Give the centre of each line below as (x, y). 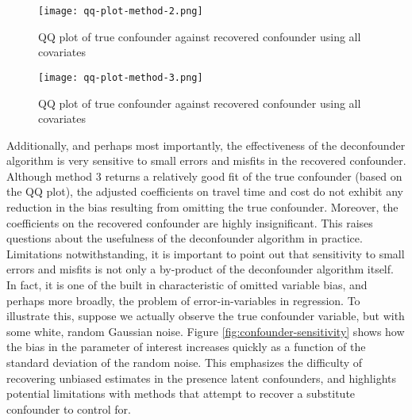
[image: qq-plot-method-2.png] (121, 11)
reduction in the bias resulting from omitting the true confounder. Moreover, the (202, 207)
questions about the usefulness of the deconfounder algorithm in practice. (185, 238)
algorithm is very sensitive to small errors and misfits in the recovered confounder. (206, 160)
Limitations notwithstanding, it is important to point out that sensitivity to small (206, 253)
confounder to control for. (69, 409)
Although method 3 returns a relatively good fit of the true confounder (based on (204, 176)
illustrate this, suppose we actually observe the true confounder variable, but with (206, 316)
